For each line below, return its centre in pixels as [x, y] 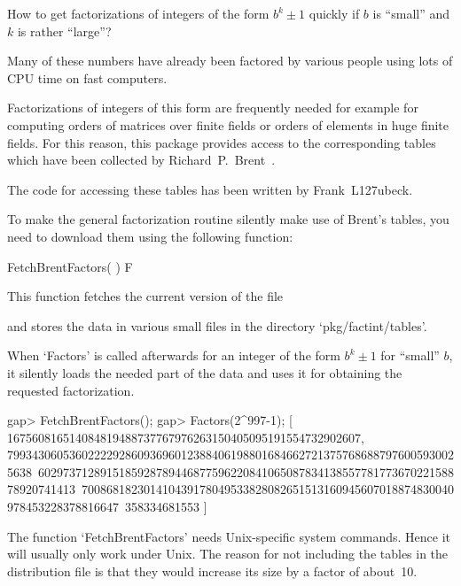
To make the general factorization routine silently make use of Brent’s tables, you [228, 219]
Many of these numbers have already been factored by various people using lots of [230, 61]
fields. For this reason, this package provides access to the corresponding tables [222, 142]
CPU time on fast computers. [87, 77]
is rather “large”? [64, 31]
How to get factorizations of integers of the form [138, 13]
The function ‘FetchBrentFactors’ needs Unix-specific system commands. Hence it [229, 536]
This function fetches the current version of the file [145, 296]
